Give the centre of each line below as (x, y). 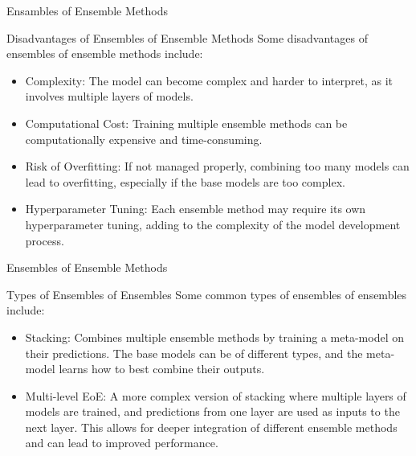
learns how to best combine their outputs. (162, 369)
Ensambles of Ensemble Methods (87, 10)
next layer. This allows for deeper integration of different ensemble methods (211, 427)
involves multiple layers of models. (109, 96)
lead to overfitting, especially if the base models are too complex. (185, 181)
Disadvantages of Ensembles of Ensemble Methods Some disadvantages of (187, 37)
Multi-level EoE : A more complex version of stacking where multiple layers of (216, 395)
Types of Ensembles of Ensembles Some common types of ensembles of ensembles (207, 294)
